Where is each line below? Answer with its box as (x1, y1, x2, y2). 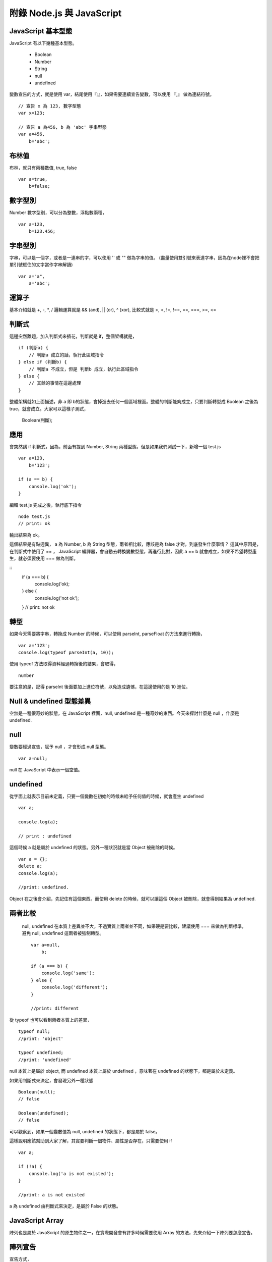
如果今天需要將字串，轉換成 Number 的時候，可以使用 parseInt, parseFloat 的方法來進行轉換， (9, 631, 205, 637)
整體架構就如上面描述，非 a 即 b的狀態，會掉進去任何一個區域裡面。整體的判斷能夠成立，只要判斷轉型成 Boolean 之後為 (9, 399, 258, 405)
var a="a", (18, 273, 45, 279)
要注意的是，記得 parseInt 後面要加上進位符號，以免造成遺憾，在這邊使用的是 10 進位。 (9, 684, 191, 690)
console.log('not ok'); (34, 595, 79, 601)
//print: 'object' (18, 1035, 64, 1041)
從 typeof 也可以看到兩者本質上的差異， (9, 1017, 92, 1023)
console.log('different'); (41, 984, 108, 990)
